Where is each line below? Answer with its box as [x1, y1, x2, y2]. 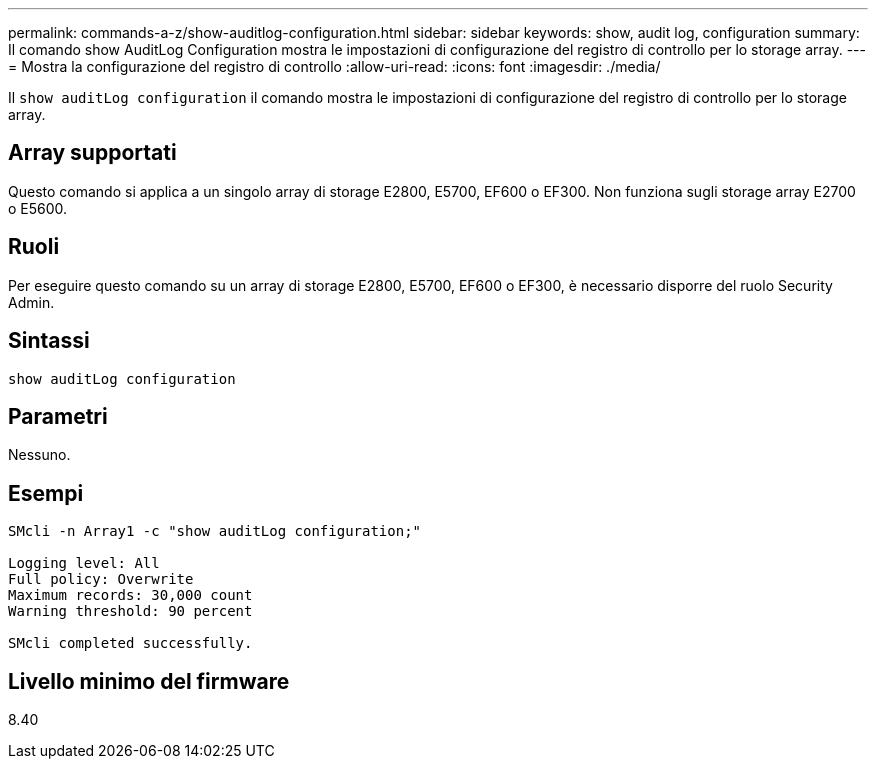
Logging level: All [8, 555, 160, 572]
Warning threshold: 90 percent [8, 603, 253, 620]
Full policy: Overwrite [8, 571, 194, 588]
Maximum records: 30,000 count [8, 587, 253, 604]
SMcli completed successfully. [8, 635, 253, 652]
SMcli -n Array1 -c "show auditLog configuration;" [8, 523, 422, 540]
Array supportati [8, 140, 177, 166]
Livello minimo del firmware [8, 668, 290, 694]
